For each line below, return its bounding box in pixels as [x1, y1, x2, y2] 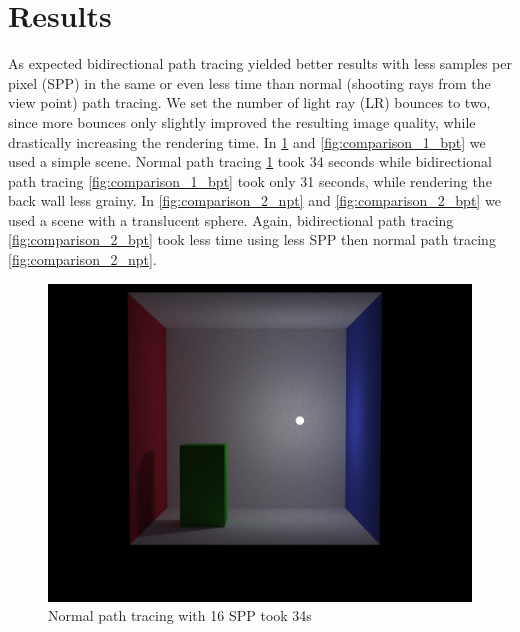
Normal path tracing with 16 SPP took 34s [48, 605, 312, 626]
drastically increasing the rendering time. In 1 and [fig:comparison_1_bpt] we [8, 131, 486, 152]
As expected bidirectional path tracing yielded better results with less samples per [8, 53, 512, 74]
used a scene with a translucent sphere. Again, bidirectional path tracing [8, 209, 454, 230]
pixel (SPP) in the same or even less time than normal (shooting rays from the [8, 72, 491, 93]
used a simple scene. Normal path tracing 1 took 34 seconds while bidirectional [8, 151, 492, 172]
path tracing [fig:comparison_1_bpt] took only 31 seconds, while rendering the [8, 170, 492, 191]
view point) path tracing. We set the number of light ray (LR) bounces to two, [8, 92, 491, 113]
